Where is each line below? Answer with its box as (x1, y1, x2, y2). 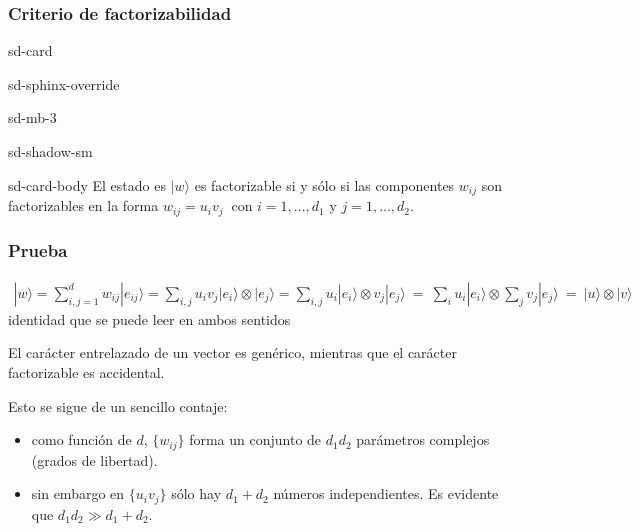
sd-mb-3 (8, 107, 57, 128)
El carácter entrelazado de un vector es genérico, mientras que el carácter (8, 342, 457, 363)
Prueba (8, 238, 68, 263)
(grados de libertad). (31, 449, 158, 470)
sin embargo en (31, 483, 125, 504)
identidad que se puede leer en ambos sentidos (8, 308, 291, 329)
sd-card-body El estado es (8, 174, 166, 195)
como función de (31, 429, 132, 450)
